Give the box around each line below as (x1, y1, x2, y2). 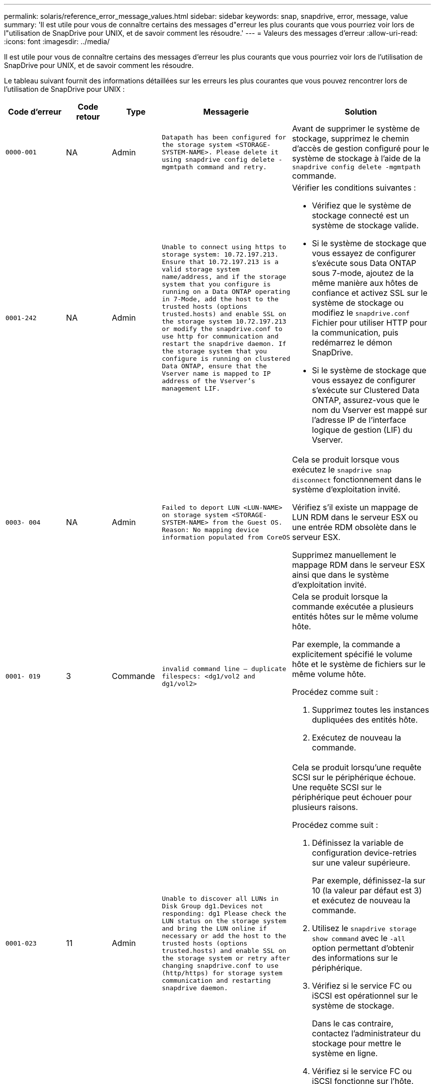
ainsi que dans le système (292, 570, 389, 580)
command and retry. (197, 163, 267, 171)
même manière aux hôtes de (312, 278, 418, 288)
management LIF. (161, 385, 220, 392)
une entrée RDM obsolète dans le (292, 522, 417, 532)
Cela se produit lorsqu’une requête (292, 762, 422, 772)
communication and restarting (161, 976, 271, 984)
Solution (345, 107, 377, 117)
